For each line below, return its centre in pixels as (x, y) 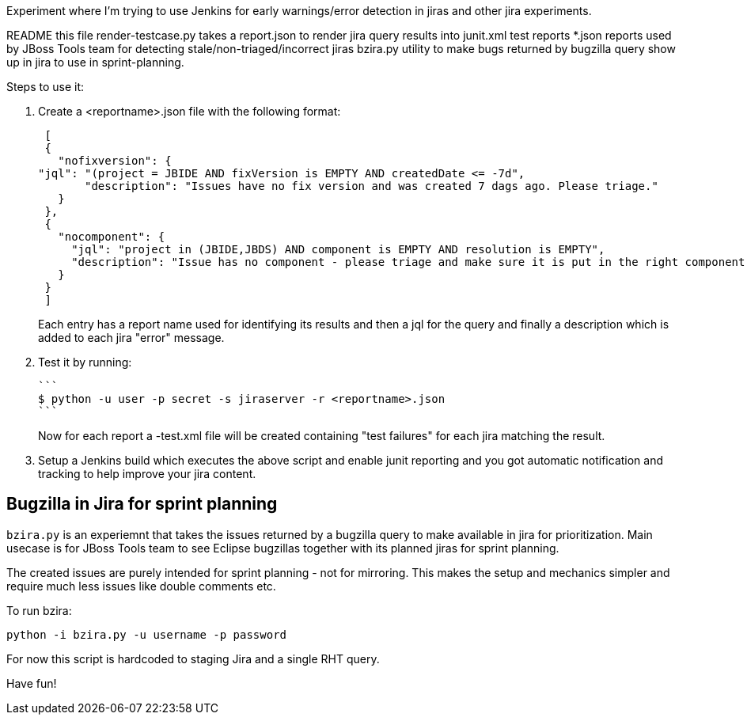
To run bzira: (39, 610)
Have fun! (32, 683)
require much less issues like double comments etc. (141, 586)
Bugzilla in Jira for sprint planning (142, 504)
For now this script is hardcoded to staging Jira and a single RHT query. (193, 658)
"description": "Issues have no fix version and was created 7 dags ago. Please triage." (372, 186)
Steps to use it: (46, 87)
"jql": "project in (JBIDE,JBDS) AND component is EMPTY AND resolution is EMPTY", (338, 249)
